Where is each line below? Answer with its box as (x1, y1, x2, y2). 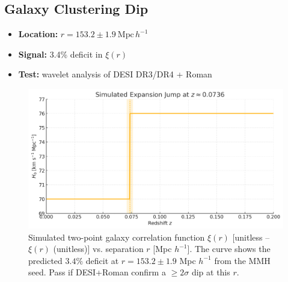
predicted (28, 254, 63, 266)
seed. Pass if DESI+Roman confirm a (28, 266, 166, 278)
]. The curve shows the (187, 242, 271, 255)
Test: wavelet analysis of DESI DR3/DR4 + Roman (18, 68, 212, 80)
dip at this (191, 266, 230, 278)
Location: (18, 28, 58, 40)
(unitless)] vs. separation (53, 242, 144, 255)
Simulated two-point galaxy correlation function (28, 230, 205, 243)
